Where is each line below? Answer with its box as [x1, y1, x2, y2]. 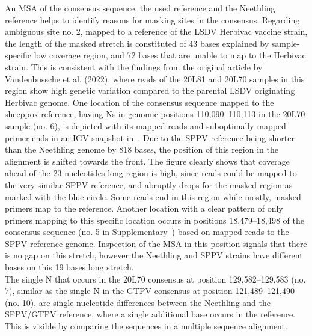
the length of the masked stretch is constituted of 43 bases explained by [5, 37, 269, 49]
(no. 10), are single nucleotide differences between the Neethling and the [5, 296, 271, 308]
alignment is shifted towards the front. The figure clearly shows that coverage [5, 154, 290, 167]
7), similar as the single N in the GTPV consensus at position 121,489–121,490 [5, 284, 295, 297]
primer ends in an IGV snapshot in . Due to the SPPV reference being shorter [5, 131, 295, 144]
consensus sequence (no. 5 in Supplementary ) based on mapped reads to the [5, 225, 289, 238]
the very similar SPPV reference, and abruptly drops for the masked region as [5, 178, 293, 191]
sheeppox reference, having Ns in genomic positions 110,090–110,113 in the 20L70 [5, 108, 305, 120]
